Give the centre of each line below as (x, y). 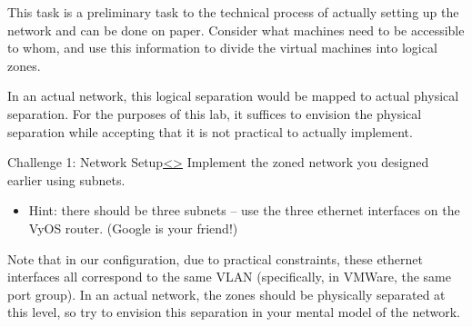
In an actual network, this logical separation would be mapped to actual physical (233, 96)
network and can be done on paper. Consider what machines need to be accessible (236, 30)
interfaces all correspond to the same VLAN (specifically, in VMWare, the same (229, 277)
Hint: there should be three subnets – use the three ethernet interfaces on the (244, 210)
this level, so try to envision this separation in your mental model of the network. (234, 312)
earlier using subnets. (66, 179)
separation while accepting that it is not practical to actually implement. (210, 131)
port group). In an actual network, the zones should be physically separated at (226, 294)
